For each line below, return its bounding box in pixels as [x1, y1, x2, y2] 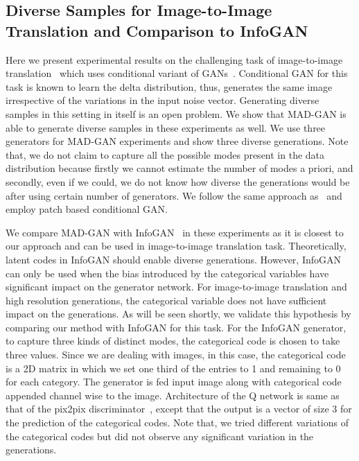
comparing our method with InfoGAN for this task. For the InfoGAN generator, [6, 320, 347, 334]
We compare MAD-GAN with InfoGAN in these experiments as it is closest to [6, 225, 344, 239]
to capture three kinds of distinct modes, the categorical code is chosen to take [6, 333, 340, 348]
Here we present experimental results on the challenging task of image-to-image [6, 52, 343, 67]
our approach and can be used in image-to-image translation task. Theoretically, [6, 238, 347, 253]
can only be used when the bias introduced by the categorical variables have [6, 266, 329, 280]
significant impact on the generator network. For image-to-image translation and [6, 279, 347, 294]
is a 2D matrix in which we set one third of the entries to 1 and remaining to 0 [6, 360, 341, 375]
